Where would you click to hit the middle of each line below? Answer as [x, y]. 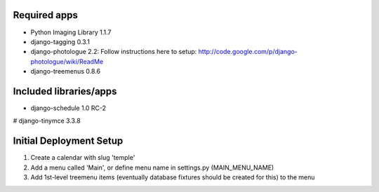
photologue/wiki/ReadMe [67, 61]
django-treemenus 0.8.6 [66, 71]
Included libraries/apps [65, 91]
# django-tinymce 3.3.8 [47, 121]
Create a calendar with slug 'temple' [83, 158]
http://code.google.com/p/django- [248, 52]
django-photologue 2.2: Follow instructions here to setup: [114, 52]
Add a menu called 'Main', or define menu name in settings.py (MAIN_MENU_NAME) [152, 167]
